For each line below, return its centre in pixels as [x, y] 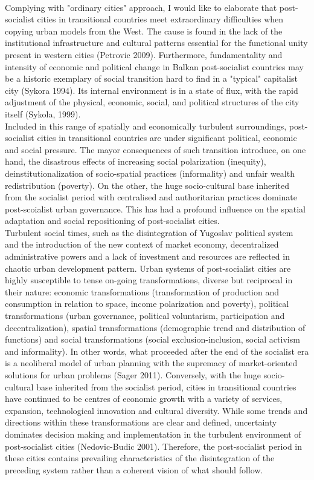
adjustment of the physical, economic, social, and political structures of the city [152, 102]
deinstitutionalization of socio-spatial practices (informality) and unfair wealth [150, 173]
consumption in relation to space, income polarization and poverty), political [147, 304]
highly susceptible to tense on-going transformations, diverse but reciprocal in [149, 280]
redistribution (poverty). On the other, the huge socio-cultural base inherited [147, 185]
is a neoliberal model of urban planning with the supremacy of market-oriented [151, 363]
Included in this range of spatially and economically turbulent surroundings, [146, 126]
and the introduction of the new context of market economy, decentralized [142, 244]
